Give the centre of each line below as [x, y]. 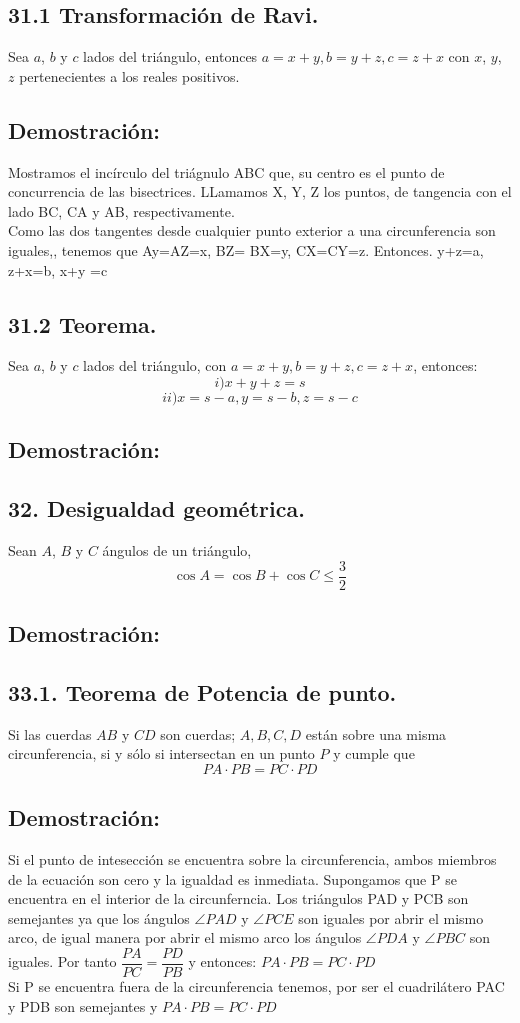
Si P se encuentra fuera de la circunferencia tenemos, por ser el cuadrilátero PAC [256, 986]
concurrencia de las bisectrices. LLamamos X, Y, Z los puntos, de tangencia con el [260, 191]
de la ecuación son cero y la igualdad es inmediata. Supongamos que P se [232, 878]
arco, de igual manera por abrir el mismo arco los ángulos [185, 937]
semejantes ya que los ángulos [99, 917]
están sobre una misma [376, 733]
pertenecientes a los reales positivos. [129, 75]
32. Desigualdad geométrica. [156, 508]
